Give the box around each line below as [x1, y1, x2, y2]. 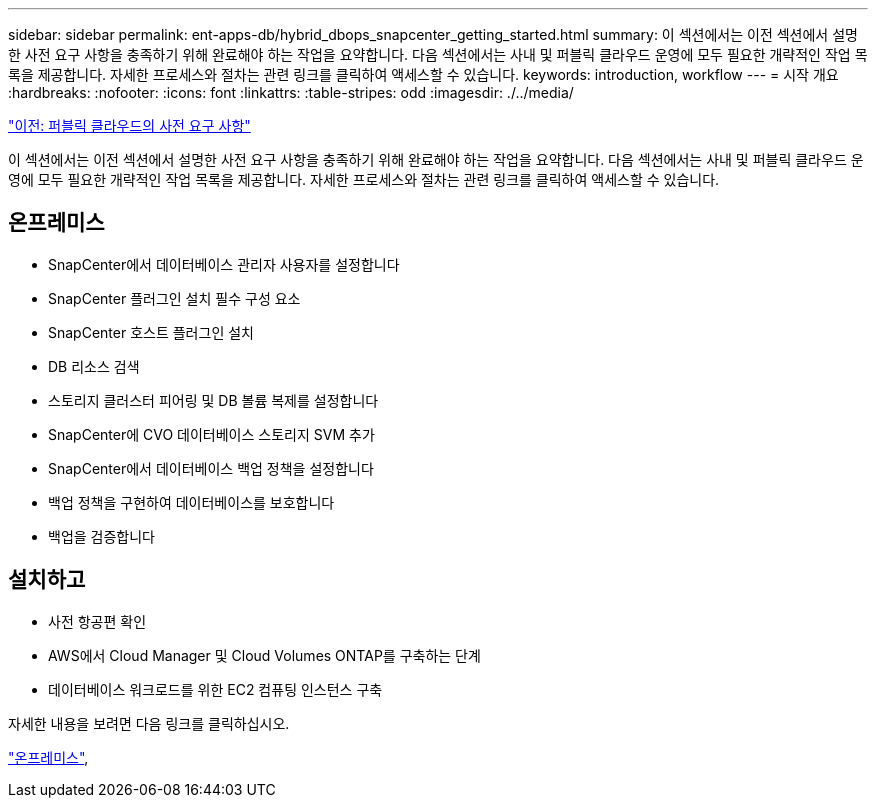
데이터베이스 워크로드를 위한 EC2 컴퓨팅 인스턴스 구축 [48, 680, 383, 698]
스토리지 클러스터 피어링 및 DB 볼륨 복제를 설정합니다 [48, 391, 379, 409]
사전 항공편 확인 [48, 612, 147, 630]
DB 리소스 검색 [48, 357, 140, 375]
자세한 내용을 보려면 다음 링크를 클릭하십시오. [8, 714, 290, 732]
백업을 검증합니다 [48, 527, 155, 545]
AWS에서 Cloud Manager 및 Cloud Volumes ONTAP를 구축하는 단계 [48, 646, 481, 664]
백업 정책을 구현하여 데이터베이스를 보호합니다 [48, 493, 335, 511]
